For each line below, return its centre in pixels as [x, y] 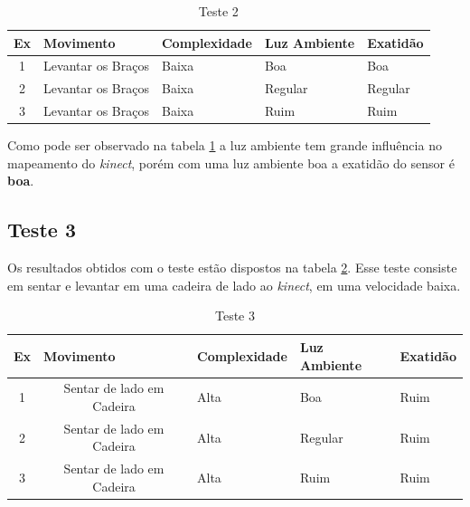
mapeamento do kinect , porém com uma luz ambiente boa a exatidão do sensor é [231, 163]
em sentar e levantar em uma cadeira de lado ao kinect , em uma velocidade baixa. [234, 285]
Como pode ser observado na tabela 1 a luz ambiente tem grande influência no [225, 145]
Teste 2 [218, 11]
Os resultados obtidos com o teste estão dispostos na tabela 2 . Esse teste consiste [232, 268]
